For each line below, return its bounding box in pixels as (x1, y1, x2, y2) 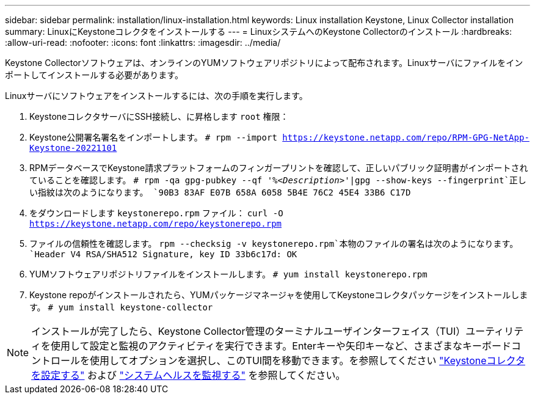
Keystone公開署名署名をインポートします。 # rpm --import (29, 132, 277, 142)
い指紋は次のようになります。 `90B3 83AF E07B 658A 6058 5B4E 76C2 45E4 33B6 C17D (29, 188, 411, 197)
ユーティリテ (465, 325, 524, 337)
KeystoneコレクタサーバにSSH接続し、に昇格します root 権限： (29, 111, 289, 122)
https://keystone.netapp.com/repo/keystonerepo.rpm (29, 219, 282, 229)
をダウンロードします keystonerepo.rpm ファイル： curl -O (29, 208, 283, 218)
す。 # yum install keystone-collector (29, 302, 213, 312)
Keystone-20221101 (29, 143, 117, 153)
